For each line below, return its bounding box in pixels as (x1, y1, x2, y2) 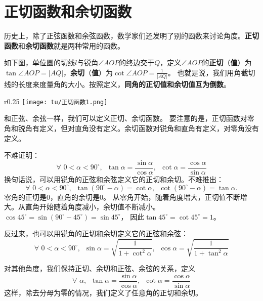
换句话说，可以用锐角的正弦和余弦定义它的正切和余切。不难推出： (4, 174, 224, 184)
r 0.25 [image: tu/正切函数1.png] (4, 96, 108, 106)
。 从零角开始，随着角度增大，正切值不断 (103, 191, 240, 202)
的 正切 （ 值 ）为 (202, 57, 252, 68)
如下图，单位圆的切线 (4, 57, 75, 68)
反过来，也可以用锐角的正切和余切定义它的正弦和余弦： (4, 228, 188, 239)
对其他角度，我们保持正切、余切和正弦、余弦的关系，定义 (4, 263, 195, 274)
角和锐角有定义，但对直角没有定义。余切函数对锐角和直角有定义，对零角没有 (4, 123, 259, 134)
